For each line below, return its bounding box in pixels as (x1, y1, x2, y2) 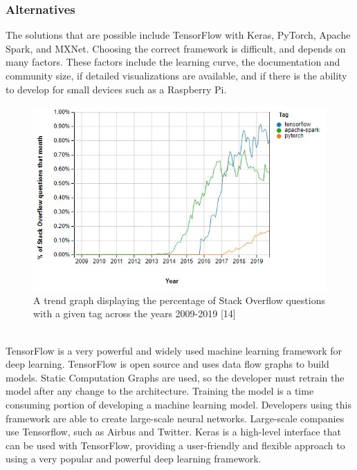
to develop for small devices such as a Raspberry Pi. (6, 82, 227, 96)
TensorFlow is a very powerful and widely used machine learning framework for (6, 343, 342, 357)
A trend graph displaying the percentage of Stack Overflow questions (33, 292, 325, 307)
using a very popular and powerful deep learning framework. (6, 451, 262, 466)
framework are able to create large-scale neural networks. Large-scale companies (6, 411, 345, 425)
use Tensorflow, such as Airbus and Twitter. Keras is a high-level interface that (6, 424, 341, 439)
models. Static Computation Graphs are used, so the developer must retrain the (6, 370, 345, 384)
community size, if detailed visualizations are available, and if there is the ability (6, 68, 347, 82)
